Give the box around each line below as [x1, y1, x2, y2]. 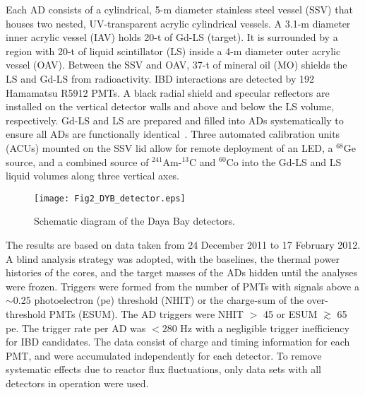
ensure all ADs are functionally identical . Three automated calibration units [6, 126, 340, 141]
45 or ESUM [263, 306, 318, 321]
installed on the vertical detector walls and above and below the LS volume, [6, 99, 335, 114]
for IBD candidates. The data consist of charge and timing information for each [6, 334, 350, 349]
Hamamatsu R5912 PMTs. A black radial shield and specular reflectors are [6, 85, 330, 100]
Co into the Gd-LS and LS [226, 154, 342, 169]
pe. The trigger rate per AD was [6, 320, 146, 335]
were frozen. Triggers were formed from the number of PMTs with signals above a [6, 278, 359, 293]
